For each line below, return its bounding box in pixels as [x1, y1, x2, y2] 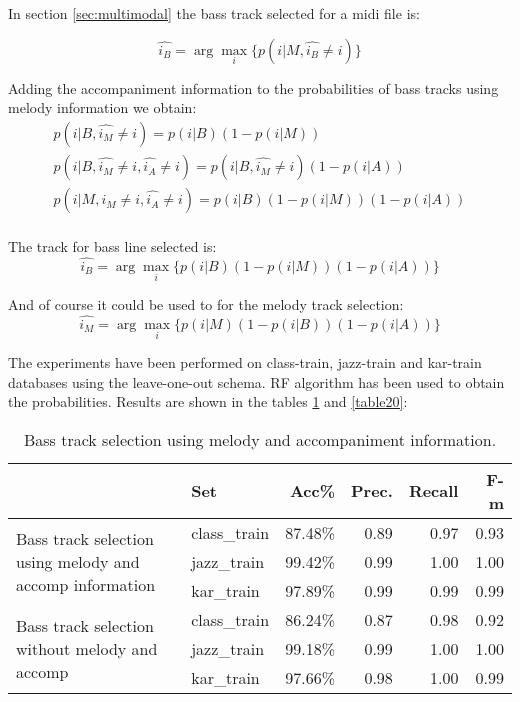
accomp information [16, 572, 156, 596]
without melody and [16, 636, 158, 660]
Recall [408, 479, 459, 503]
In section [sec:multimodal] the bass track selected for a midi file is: [8, 3, 420, 23]
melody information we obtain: [8, 97, 197, 118]
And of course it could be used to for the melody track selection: [8, 294, 404, 315]
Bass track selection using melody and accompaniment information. [23, 427, 497, 451]
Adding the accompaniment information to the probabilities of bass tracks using [8, 77, 499, 98]
